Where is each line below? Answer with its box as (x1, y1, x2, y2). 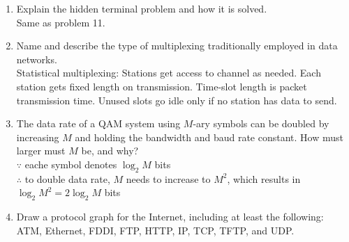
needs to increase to (126, 171, 211, 186)
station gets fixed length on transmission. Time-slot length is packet (16, 79, 307, 93)
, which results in (227, 171, 301, 186)
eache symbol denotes (24, 156, 117, 171)
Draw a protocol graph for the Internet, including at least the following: (16, 209, 324, 224)
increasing (16, 129, 59, 144)
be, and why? (81, 143, 139, 158)
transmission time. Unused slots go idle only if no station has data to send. (16, 92, 337, 107)
